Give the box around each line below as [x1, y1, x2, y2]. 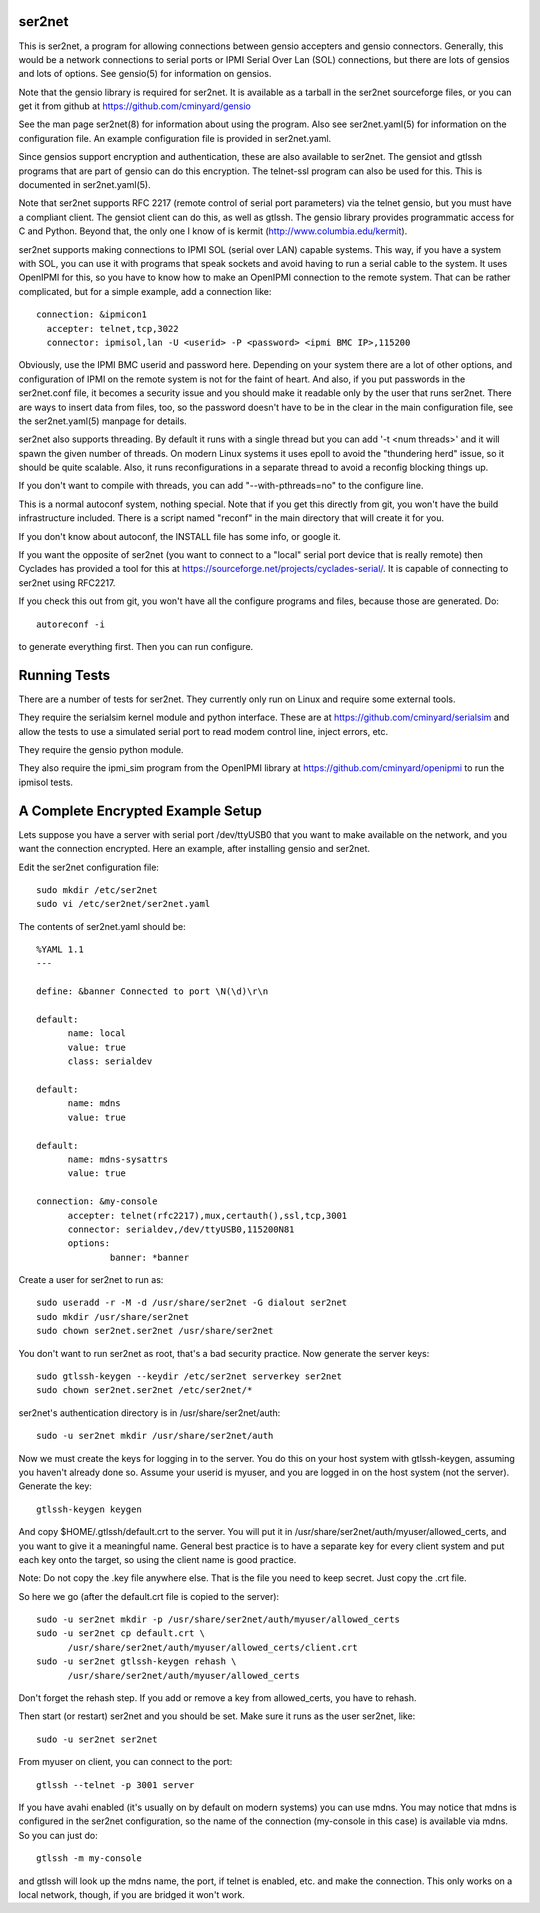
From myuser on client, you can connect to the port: [18, 1756, 233, 1768]
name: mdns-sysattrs [67, 1153, 169, 1165]
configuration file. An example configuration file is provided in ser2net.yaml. [18, 132, 332, 144]
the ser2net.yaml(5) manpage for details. [18, 415, 187, 427]
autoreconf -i [36, 618, 105, 630]
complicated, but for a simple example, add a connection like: [18, 285, 272, 297]
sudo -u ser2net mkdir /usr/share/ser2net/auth [36, 1430, 274, 1442]
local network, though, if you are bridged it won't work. [18, 1888, 245, 1900]
